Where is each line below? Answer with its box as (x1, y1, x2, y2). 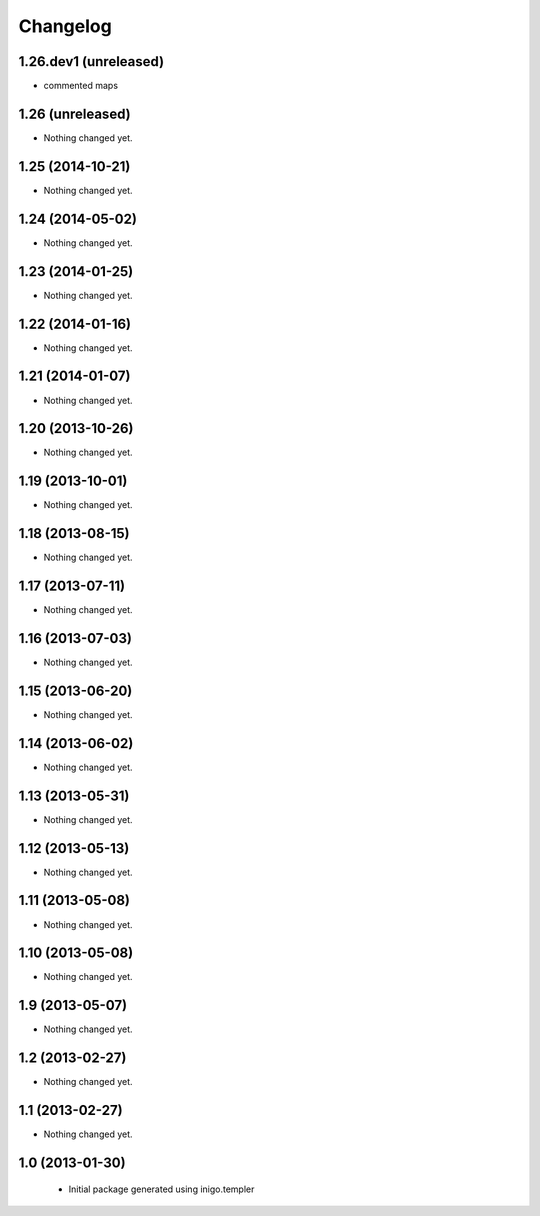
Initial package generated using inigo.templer (68, 1183, 255, 1195)
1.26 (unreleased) (18, 105, 131, 122)
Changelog (18, 15, 112, 37)
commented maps (43, 80, 119, 92)
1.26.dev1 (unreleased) (18, 53, 165, 70)
